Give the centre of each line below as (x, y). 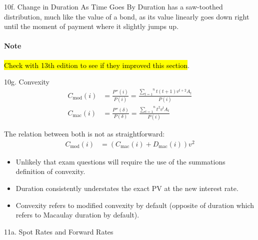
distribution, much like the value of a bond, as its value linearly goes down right (127, 16)
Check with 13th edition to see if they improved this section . (97, 65)
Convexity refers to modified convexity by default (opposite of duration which (135, 205)
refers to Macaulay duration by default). (77, 215)
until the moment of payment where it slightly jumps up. (91, 26)
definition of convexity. (50, 171)
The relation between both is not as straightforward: (84, 134)
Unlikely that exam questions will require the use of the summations (120, 161)
